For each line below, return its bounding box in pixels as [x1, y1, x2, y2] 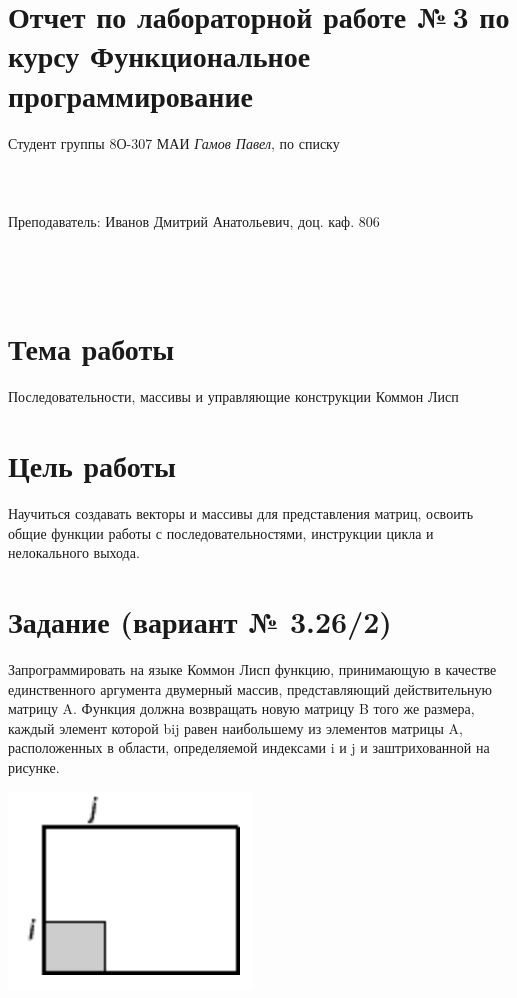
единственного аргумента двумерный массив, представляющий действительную [8, 678, 493, 699]
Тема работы [8, 328, 175, 369]
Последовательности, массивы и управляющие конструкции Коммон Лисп [8, 386, 459, 407]
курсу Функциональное [8, 35, 311, 76]
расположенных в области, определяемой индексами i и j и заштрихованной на [8, 737, 490, 758]
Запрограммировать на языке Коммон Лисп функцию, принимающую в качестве [8, 659, 497, 679]
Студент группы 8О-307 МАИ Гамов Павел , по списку [8, 132, 340, 153]
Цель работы [8, 445, 176, 486]
